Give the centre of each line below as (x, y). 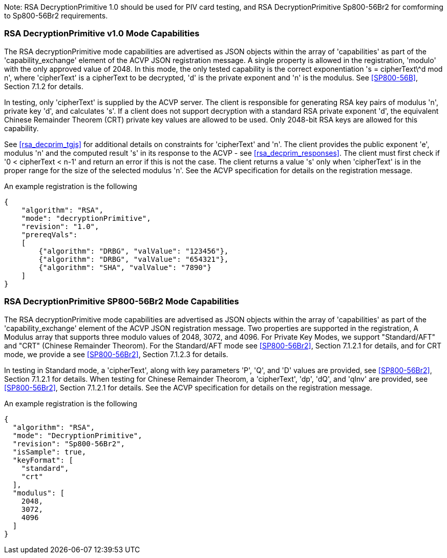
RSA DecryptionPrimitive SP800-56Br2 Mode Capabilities (122, 302)
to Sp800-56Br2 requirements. (56, 16)
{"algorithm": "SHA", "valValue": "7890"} (125, 267)
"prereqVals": (49, 234)
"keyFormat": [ (43, 460)
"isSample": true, (49, 452)
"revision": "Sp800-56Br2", (69, 443)
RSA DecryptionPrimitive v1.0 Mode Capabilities (102, 34)
